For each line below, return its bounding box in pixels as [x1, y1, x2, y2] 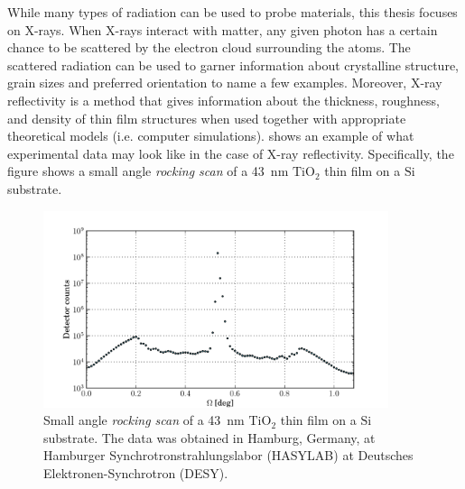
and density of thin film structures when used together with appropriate [7, 108, 406, 127]
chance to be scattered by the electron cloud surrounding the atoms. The [7, 38, 411, 57]
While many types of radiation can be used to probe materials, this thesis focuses [7, 3, 458, 21]
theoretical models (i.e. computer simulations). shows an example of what [7, 126, 414, 145]
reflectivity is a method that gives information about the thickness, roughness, [7, 90, 440, 109]
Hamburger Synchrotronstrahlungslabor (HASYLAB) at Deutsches [43, 446, 414, 465]
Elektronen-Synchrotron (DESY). [43, 463, 228, 482]
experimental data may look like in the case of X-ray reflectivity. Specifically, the [7, 143, 454, 162]
